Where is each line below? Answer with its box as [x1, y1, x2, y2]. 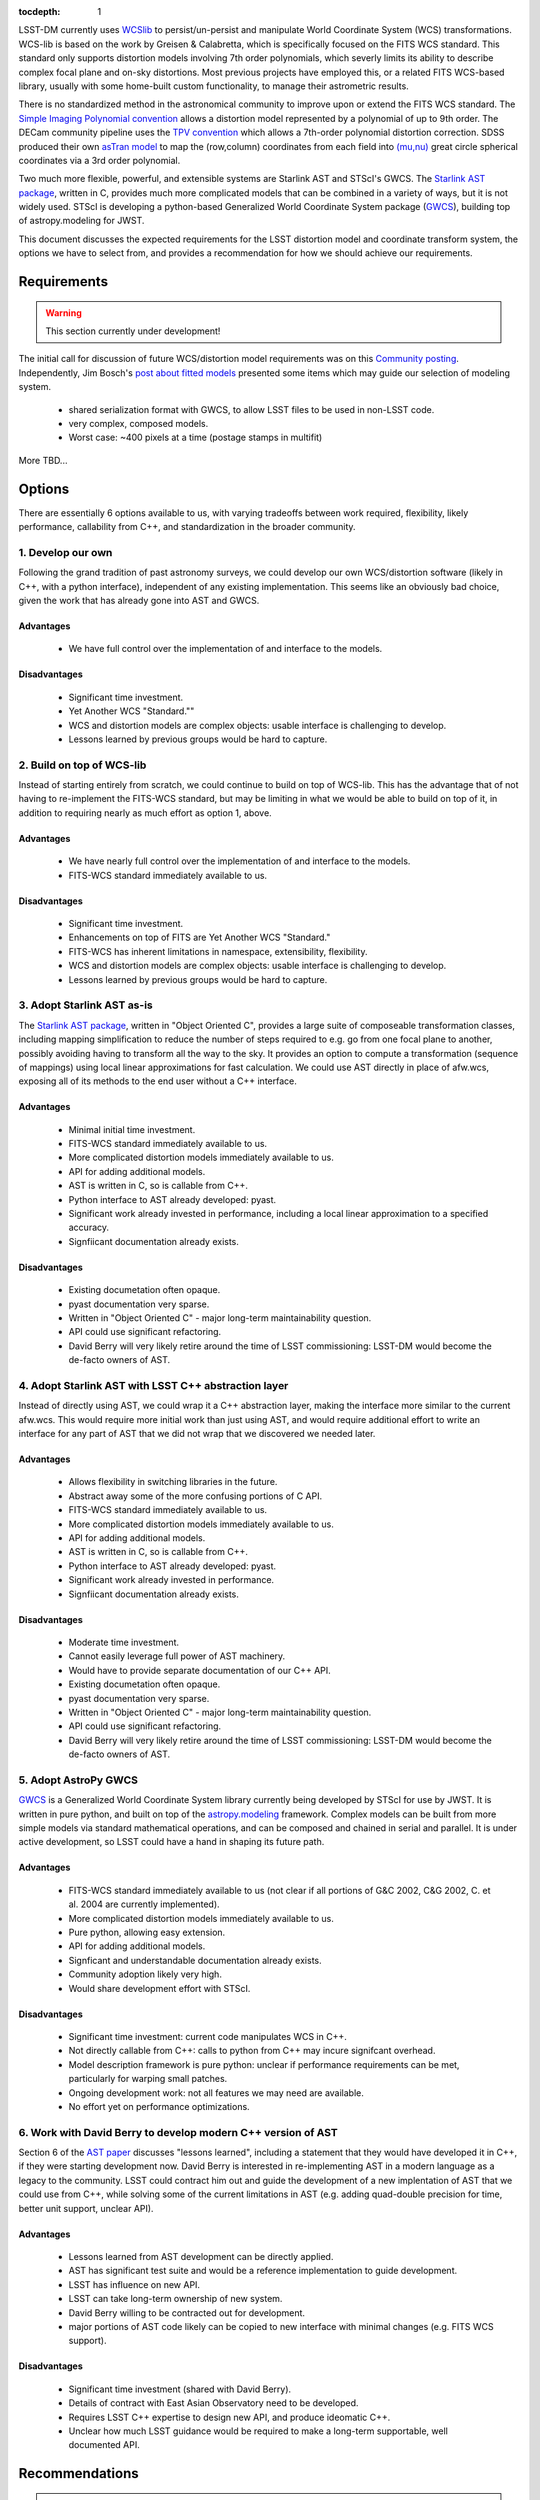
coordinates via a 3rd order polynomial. [18, 154, 181, 166]
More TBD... [18, 454, 68, 466]
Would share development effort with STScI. [68, 1982, 251, 1994]
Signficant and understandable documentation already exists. [68, 1954, 322, 1966]
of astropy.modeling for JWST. [18, 215, 145, 227]
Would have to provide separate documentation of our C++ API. [68, 1664, 332, 1676]
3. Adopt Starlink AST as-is [18, 998, 154, 1012]
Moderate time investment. [68, 1636, 180, 1648]
